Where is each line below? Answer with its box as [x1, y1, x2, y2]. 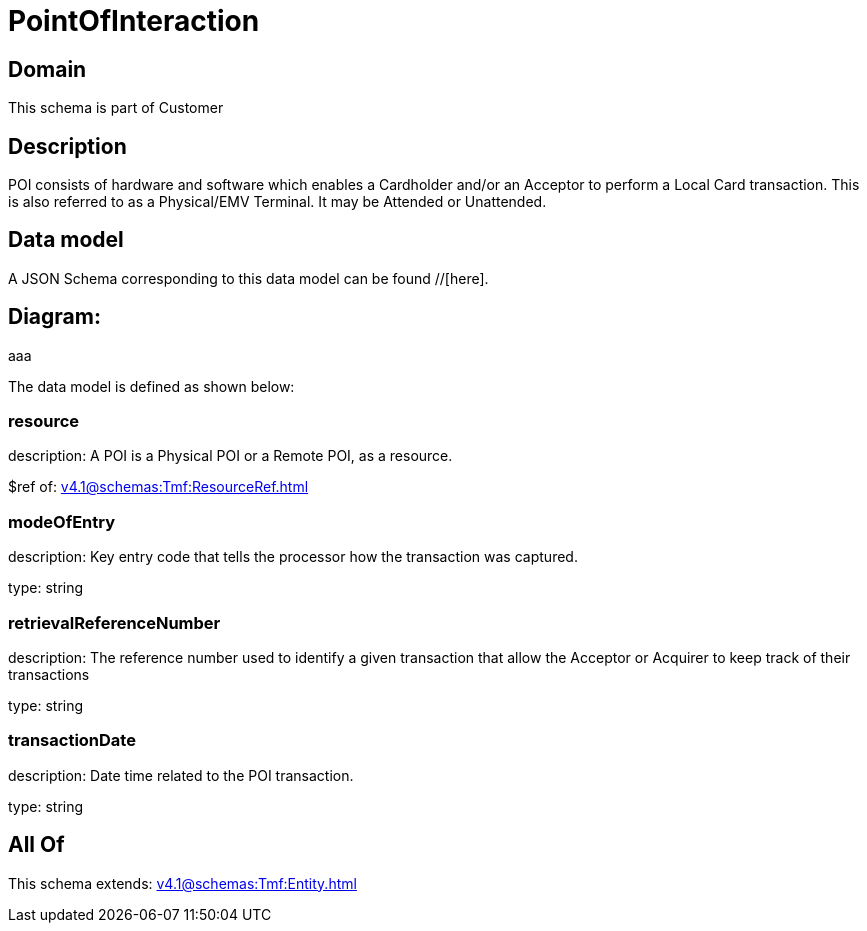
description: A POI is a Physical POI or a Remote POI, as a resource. [8, 447, 453, 465]
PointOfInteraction [8, 4, 260, 38]
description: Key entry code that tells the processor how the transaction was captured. [8, 548, 578, 566]
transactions [8, 665, 90, 683]
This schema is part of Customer [8, 99, 224, 117]
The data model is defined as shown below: [8, 377, 295, 395]
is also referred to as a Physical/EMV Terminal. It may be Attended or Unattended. [8, 193, 547, 211]
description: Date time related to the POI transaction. [8, 766, 354, 784]
